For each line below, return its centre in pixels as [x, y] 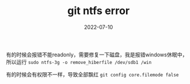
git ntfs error [99, 11]
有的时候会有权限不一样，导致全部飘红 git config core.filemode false [92, 74]
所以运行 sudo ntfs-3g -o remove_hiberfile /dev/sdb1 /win [79, 62]
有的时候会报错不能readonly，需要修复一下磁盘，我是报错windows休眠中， [97, 55]
